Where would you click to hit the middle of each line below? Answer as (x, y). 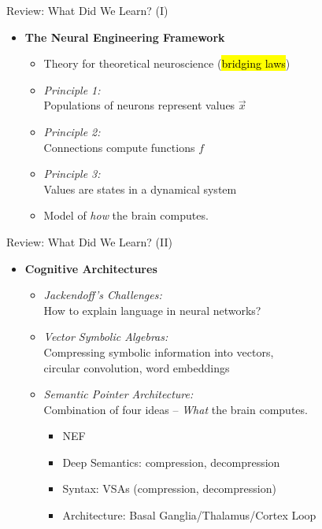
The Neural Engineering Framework (125, 37)
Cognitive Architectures (91, 268)
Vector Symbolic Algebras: (106, 337)
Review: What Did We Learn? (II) (90, 241)
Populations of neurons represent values (139, 105)
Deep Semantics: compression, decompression (171, 462)
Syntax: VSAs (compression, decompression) (169, 488)
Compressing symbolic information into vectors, (159, 351)
